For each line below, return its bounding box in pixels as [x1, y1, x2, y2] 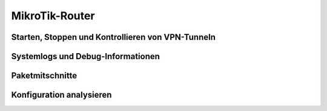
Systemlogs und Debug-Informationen [11, 51, 160, 62]
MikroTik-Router [11, 9, 95, 22]
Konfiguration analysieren [11, 90, 112, 100]
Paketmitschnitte [11, 71, 78, 81]
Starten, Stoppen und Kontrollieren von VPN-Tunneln [11, 32, 216, 42]
